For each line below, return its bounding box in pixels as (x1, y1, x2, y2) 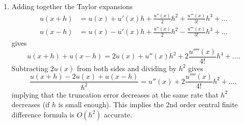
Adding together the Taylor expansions (11, 1, 133, 11)
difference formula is (11, 109, 75, 119)
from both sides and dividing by (77, 63, 177, 73)
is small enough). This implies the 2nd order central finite (58, 99, 238, 110)
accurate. (104, 109, 132, 119)
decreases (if (11, 99, 50, 110)
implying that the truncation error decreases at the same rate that (11, 89, 219, 100)
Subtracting (11, 63, 48, 73)
